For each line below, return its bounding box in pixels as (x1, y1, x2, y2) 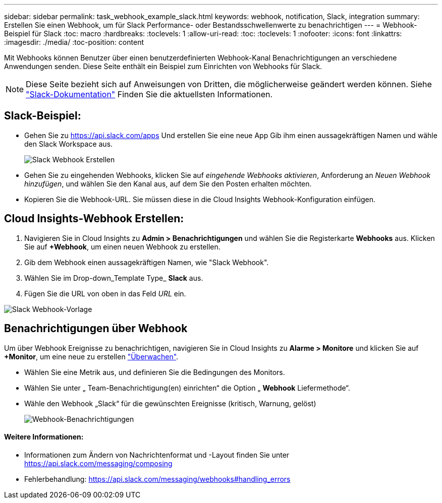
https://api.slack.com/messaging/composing (24, 459, 173, 468)
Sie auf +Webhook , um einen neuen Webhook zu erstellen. (24, 242, 220, 251)
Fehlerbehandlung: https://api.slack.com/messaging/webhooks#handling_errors (24, 474, 291, 483)
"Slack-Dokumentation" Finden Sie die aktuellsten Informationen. (26, 89, 273, 99)
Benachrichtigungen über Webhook (4, 322, 188, 335)
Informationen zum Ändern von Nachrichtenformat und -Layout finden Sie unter (24, 450, 290, 459)
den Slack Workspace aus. (24, 139, 113, 148)
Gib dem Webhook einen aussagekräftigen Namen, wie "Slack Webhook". (24, 258, 269, 267)
